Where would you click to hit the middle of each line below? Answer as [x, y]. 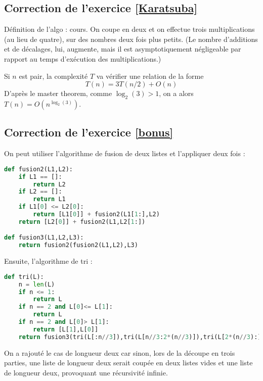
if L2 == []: [40, 192]
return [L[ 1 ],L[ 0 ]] [66, 329]
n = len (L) [37, 284]
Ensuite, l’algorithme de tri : [48, 261]
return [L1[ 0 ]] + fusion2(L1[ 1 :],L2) [96, 215]
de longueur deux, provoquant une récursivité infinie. [86, 372]
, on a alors [176, 93]
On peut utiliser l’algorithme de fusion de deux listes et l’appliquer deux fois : [125, 153]
